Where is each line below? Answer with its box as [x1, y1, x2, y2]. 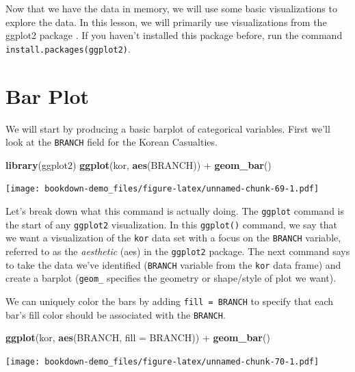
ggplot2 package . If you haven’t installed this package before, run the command [5, 28, 343, 42]
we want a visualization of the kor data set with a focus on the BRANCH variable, [5, 230, 341, 245]
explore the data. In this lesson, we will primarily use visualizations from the [5, 14, 327, 29]
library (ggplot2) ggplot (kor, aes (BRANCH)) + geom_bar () [5, 157, 272, 172]
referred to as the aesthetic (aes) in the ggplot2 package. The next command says [5, 244, 350, 258]
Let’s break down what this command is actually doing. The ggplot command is [5, 204, 344, 218]
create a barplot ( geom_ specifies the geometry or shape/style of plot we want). [5, 271, 337, 285]
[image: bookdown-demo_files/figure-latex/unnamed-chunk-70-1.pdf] [5, 356, 319, 367]
